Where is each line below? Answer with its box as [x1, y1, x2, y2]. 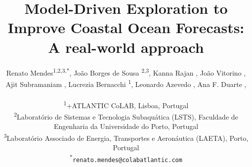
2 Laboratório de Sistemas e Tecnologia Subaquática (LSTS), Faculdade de [14, 110, 238, 122]
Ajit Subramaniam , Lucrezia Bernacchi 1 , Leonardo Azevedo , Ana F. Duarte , [5, 77, 247, 89]
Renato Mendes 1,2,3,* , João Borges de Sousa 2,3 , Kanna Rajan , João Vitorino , [6, 66, 246, 78]
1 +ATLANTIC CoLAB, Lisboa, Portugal [63, 98, 189, 110]
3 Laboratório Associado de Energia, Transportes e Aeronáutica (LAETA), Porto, [3, 131, 249, 143]
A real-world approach [48, 37, 204, 57]
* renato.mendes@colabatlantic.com [70, 152, 182, 164]
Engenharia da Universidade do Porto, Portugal [53, 121, 199, 131]
